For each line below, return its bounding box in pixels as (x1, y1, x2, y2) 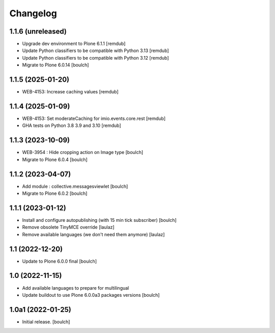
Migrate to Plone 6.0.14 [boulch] (22, 62, 89, 68)
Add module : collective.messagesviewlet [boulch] (22, 183, 128, 189)
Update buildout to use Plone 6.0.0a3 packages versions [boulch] (22, 292, 160, 298)
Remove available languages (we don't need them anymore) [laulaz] (22, 231, 165, 237)
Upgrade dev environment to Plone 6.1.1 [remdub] (22, 41, 126, 47)
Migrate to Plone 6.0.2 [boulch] (22, 190, 88, 196)
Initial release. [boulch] (22, 319, 70, 325)
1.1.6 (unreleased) (9, 27, 67, 36)
